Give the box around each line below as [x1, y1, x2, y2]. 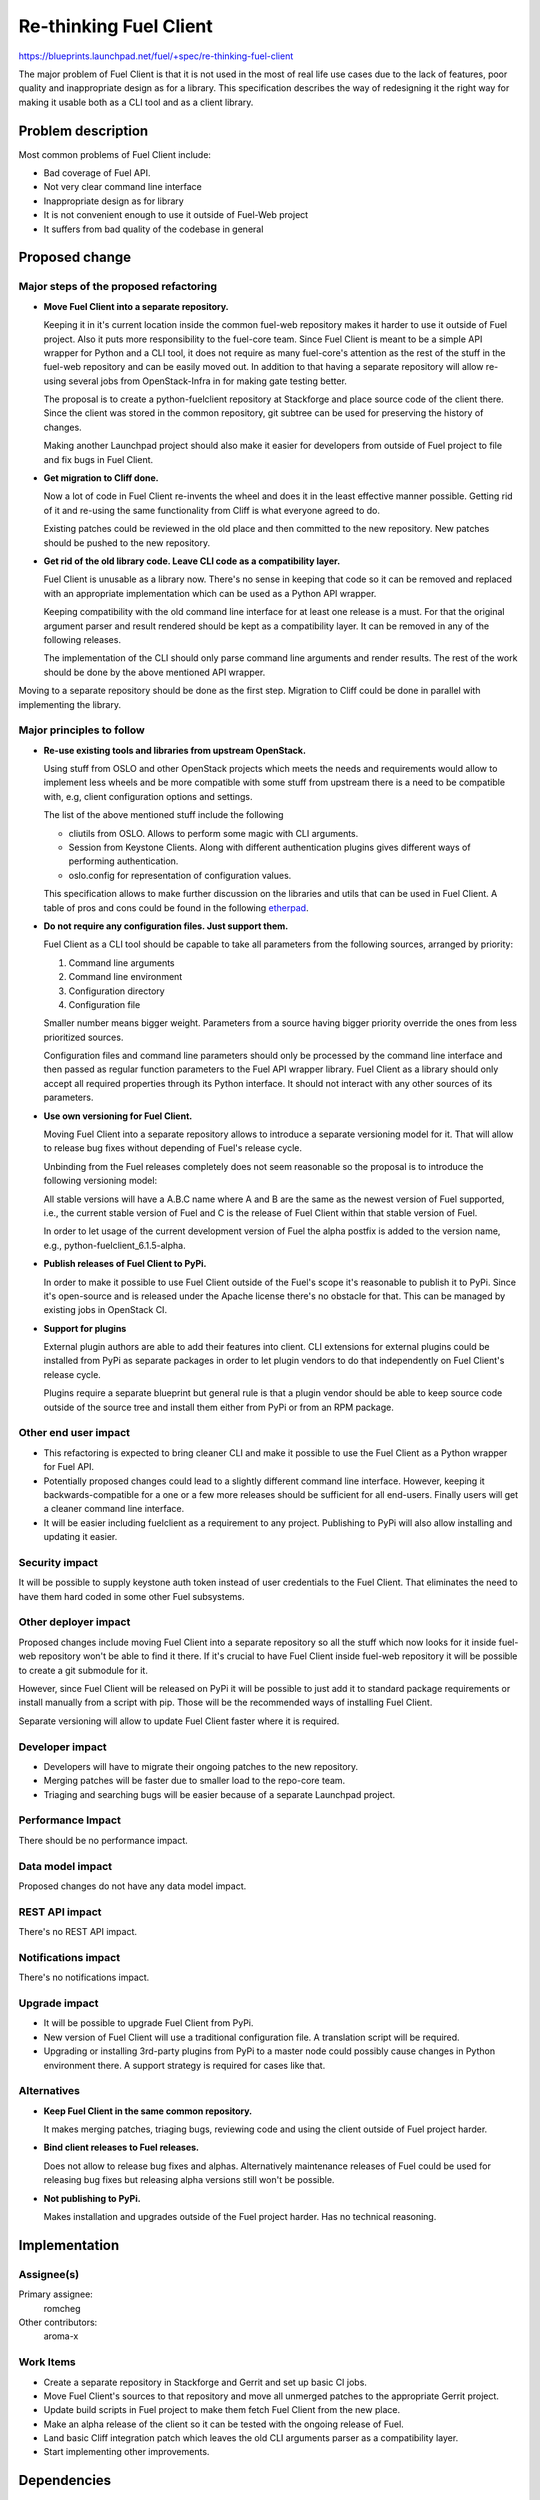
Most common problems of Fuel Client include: [18, 148, 212, 160]
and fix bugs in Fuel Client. [43, 453, 154, 465]
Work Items [18, 2355, 76, 2369]
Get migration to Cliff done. [43, 472, 159, 484]
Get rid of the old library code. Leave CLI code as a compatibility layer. [43, 555, 341, 567]
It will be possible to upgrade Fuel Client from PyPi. [43, 2017, 254, 2029]
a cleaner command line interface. [43, 1503, 185, 1515]
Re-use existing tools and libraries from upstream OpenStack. [43, 744, 307, 756]
